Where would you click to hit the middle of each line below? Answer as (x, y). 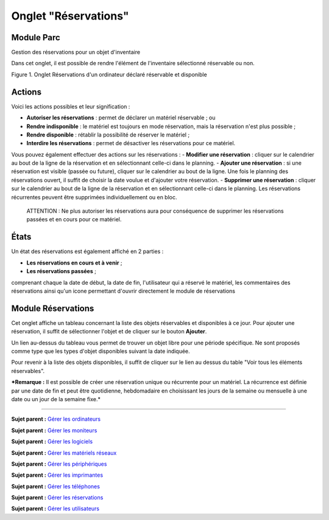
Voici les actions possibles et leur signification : (71, 106)
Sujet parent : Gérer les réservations (57, 497)
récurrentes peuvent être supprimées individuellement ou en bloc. (94, 197)
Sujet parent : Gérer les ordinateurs (56, 419)
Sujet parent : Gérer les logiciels (52, 441)
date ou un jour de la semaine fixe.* (56, 399)
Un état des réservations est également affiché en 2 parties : (87, 251)
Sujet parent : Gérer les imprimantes (57, 475)
